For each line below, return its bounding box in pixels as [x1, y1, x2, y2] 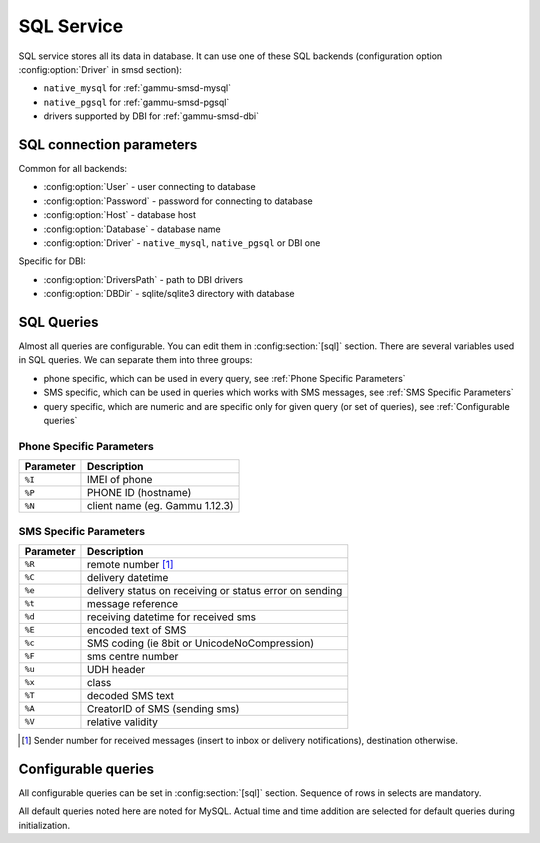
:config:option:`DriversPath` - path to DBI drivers [43, 273, 244, 285]
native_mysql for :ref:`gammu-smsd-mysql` [43, 82, 232, 94]
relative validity [86, 715, 159, 729]
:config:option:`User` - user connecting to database [43, 181, 256, 193]
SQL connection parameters [18, 136, 198, 153]
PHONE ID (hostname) [86, 486, 192, 500]
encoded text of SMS [86, 623, 187, 637]
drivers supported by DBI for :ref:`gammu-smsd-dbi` [43, 110, 260, 122]
